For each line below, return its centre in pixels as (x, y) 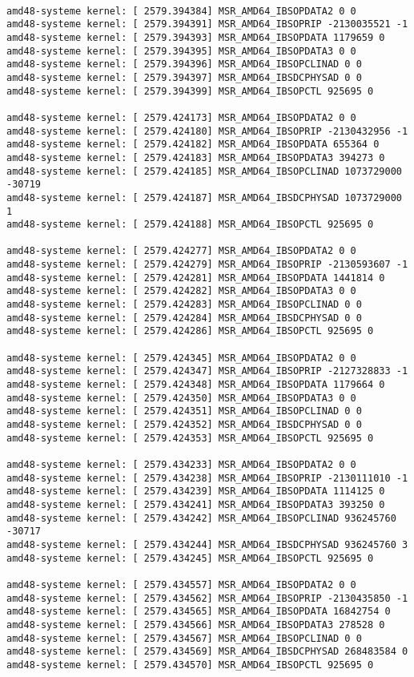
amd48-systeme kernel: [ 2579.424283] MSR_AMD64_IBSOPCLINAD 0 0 (184, 305)
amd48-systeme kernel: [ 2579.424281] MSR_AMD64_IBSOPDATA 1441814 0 (196, 278)
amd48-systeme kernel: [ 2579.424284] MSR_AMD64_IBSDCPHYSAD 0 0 (184, 318)
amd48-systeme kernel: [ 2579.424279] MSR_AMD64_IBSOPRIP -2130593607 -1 (207, 265)
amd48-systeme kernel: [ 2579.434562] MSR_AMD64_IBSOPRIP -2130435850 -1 (207, 598)
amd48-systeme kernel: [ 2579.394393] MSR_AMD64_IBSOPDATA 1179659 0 (196, 37)
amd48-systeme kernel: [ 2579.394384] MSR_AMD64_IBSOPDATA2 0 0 (181, 11)
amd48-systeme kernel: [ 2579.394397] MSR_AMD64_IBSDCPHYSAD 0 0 (184, 77)
